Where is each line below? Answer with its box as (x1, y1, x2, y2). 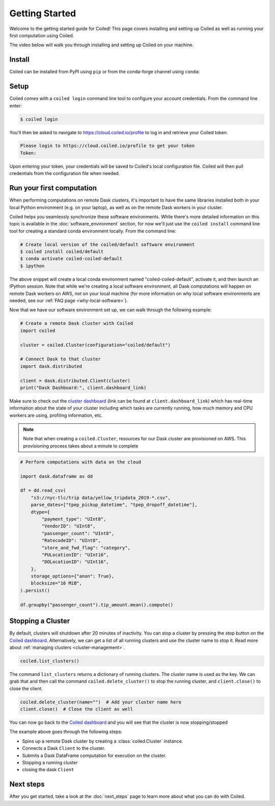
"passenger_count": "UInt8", (41, 531, 115, 536)
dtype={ (31, 509, 50, 515)
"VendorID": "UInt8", (41, 523, 96, 529)
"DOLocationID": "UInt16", (41, 559, 109, 565)
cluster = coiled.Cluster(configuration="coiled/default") (20, 342, 171, 348)
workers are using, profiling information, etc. (9, 412, 103, 418)
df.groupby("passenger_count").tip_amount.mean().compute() (20, 602, 174, 608)
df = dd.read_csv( (20, 488, 66, 493)
